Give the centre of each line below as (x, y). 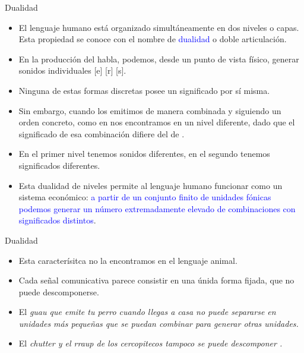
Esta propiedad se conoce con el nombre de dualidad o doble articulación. (153, 39)
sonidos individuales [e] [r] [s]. (72, 70)
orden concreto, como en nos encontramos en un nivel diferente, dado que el (157, 122)
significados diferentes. (59, 165)
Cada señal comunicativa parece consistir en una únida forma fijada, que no (156, 280)
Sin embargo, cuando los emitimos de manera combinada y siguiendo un (150, 110)
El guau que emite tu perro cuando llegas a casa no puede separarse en (147, 312)
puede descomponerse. (59, 291)
